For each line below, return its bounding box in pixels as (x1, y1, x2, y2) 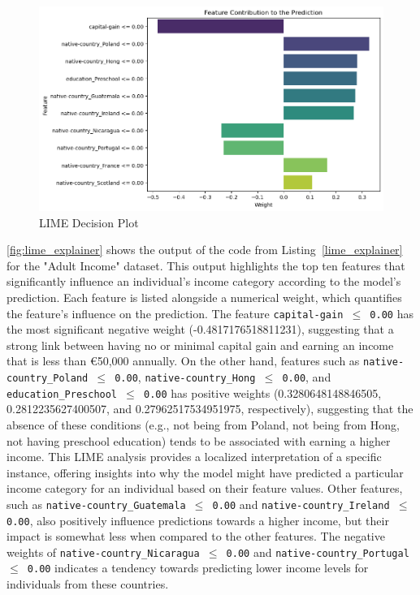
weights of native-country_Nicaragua (6, 543, 200, 560)
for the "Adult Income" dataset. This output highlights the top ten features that (6, 257, 405, 274)
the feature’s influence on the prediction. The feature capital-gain (6, 304, 344, 321)
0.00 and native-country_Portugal (226, 543, 409, 560)
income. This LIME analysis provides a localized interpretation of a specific (6, 448, 382, 465)
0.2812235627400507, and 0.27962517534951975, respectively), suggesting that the (6, 400, 414, 417)
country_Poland (6, 373, 89, 385)
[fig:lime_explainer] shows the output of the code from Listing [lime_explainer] (6, 241, 403, 258)
